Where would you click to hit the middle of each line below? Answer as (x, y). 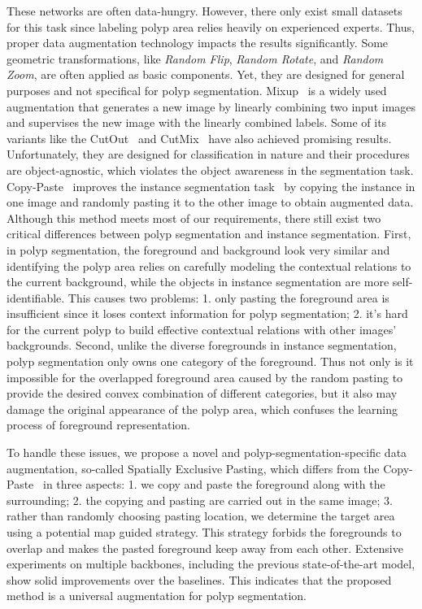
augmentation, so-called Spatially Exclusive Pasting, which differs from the (193, 468)
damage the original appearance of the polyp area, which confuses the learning (202, 409)
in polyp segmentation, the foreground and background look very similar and (198, 249)
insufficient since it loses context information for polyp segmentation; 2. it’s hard (207, 313)
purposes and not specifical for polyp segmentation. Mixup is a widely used (197, 90)
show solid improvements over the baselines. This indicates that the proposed (199, 579)
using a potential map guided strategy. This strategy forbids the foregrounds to (204, 532)
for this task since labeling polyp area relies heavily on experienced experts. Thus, (211, 26)
